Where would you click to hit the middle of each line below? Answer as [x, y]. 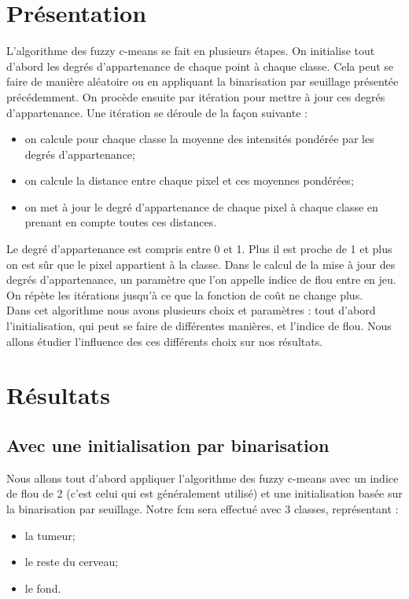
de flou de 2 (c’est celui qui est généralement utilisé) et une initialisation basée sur [204, 493]
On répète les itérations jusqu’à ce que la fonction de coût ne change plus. [185, 294]
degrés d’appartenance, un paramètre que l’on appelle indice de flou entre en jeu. [201, 279]
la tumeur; [50, 535]
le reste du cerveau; [72, 562]
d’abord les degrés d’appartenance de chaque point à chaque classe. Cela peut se [200, 66]
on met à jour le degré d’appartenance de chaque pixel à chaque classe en [201, 206]
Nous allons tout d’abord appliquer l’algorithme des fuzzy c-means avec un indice [203, 478]
